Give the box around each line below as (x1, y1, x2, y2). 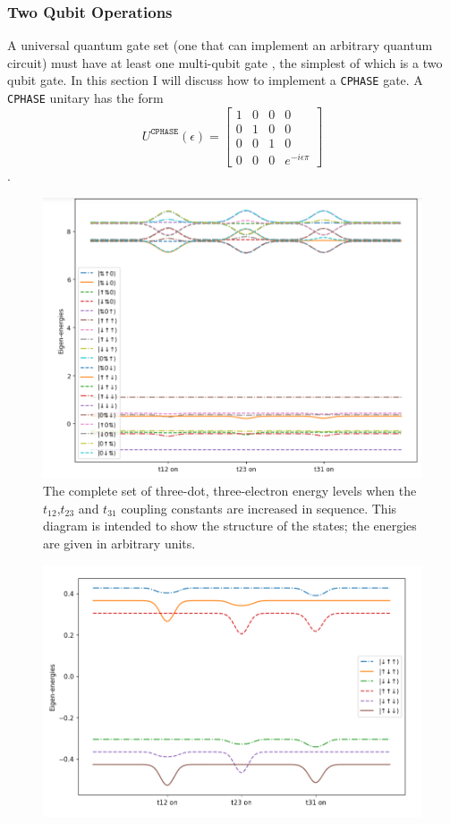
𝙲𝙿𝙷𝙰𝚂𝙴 (150, 127, 179, 137)
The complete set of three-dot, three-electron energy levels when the (43, 481, 417, 500)
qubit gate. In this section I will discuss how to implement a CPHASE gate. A (7, 71, 423, 89)
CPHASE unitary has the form (7, 89, 164, 107)
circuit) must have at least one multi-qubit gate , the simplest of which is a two (7, 53, 443, 72)
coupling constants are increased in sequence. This (121, 498, 397, 517)
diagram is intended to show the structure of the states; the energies (43, 516, 417, 535)
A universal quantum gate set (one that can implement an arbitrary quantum (7, 36, 433, 55)
